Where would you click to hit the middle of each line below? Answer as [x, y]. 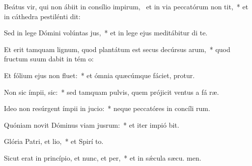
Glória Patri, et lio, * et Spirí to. [54, 141]
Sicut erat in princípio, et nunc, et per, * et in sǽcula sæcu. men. [103, 157]
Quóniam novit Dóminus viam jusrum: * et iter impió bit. [92, 124]
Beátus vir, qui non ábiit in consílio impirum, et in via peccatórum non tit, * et [126, 6]
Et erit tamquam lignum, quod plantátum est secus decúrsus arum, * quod [117, 49]
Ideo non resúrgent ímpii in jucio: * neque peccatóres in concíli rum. [107, 108]
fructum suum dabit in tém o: [49, 59]
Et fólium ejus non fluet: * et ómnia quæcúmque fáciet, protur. [99, 75]
